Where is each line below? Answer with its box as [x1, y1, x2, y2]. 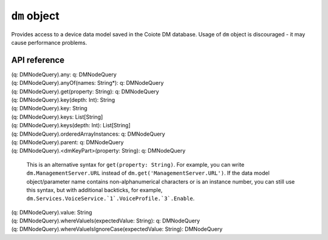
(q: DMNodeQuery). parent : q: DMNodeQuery [11, 138, 124, 145]
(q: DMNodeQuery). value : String [11, 208, 92, 216]
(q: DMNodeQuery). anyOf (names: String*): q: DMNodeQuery [11, 79, 164, 87]
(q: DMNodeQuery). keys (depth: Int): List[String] [11, 122, 131, 129]
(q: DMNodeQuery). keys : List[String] [11, 113, 103, 121]
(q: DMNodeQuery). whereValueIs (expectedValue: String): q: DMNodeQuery [11, 217, 200, 224]
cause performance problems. [11, 39, 87, 46]
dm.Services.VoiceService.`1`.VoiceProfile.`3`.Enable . [26, 195, 195, 202]
